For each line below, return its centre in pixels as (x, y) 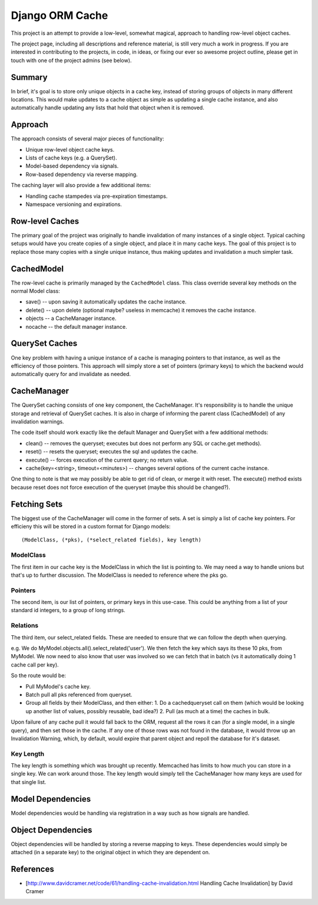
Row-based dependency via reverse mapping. (82, 174)
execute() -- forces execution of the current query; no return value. (107, 460)
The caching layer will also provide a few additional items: (81, 185)
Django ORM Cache (59, 15)
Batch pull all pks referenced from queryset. (79, 694)
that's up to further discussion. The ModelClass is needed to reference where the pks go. (119, 575)
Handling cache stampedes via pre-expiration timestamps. (97, 196)
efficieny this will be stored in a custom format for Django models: (91, 526)
